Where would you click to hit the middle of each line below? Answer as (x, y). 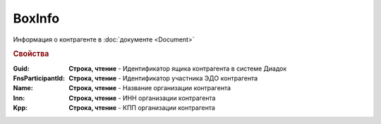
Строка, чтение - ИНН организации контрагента (142, 98)
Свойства (31, 54)
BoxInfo (36, 18)
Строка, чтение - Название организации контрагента (150, 88)
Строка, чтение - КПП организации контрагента (142, 108)
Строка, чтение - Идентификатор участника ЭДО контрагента (163, 78)
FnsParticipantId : (39, 78)
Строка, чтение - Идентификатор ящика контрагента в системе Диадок (178, 68)
